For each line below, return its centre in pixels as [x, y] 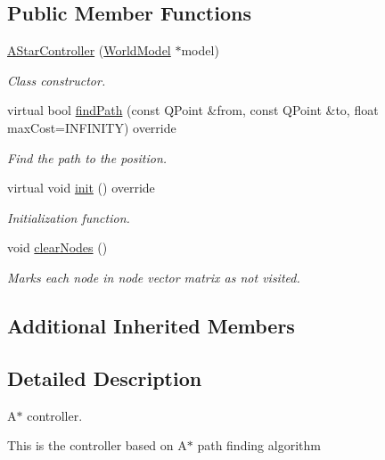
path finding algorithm [259, 445]
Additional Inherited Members [151, 325]
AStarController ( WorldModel [89, 50]
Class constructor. [57, 80]
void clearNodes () [57, 247]
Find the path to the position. [87, 157]
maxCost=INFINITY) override [92, 127]
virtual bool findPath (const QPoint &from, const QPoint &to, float [193, 110]
